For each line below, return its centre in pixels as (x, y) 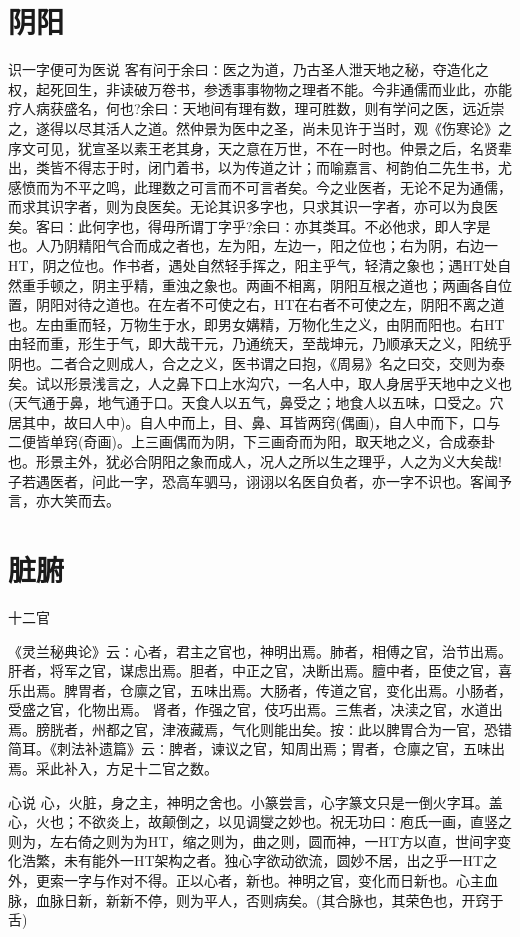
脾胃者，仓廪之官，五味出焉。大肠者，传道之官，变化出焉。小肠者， (287, 689)
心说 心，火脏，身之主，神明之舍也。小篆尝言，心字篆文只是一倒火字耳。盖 (255, 801)
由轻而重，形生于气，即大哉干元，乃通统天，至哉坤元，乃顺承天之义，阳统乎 (260, 343)
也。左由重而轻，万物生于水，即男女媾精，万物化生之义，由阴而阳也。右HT (256, 323)
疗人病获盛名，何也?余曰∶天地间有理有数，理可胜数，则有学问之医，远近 (249, 108)
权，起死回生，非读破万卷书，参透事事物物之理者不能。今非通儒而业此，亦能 (260, 88)
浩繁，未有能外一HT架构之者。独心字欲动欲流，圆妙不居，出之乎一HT (252, 860)
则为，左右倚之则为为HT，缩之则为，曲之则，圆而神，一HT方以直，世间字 (253, 840)
